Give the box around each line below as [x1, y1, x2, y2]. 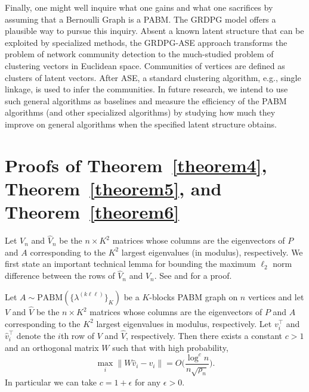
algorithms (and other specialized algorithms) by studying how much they [5, 106, 276, 119]
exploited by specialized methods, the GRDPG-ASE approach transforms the [5, 36, 288, 48]
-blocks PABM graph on [149, 290, 238, 303]
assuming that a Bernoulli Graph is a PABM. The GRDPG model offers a [5, 13, 276, 25]
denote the [16, 329, 55, 342]
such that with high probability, [112, 341, 228, 353]
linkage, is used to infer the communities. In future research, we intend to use [5, 83, 288, 95]
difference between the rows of [5, 269, 115, 282]
